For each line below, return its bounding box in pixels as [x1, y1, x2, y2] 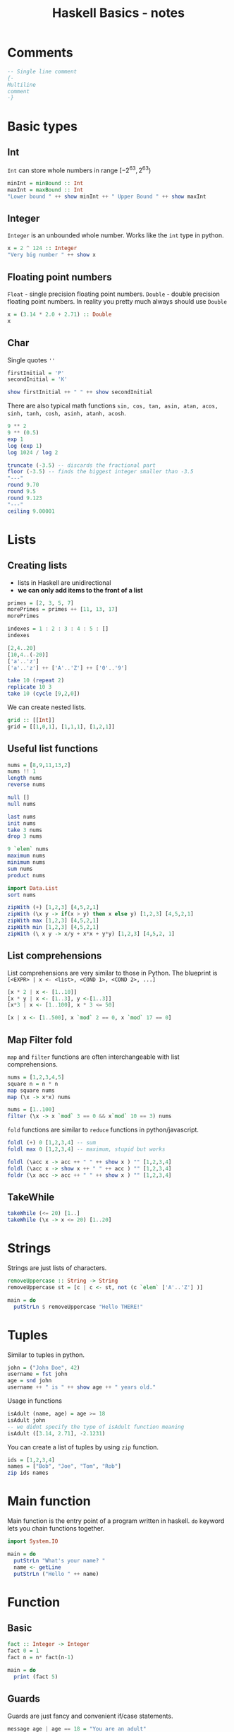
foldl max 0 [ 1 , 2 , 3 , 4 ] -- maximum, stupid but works [7, 1146, 166, 1153]
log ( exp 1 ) [7, 442, 42, 449]
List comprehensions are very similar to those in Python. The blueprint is [7, 968, 218, 977]
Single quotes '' [7, 355, 56, 364]
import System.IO [7, 1538, 58, 1545]
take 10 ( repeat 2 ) [7, 677, 65, 684]
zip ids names [7, 1469, 49, 1477]
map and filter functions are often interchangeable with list [7, 1052, 180, 1061]
